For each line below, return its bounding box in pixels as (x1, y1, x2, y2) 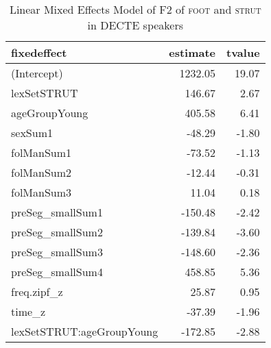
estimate (169, 45, 216, 60)
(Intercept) (11, 65, 63, 81)
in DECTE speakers (87, 17, 184, 33)
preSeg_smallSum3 (11, 244, 103, 260)
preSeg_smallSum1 (11, 204, 103, 220)
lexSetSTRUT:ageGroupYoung (11, 323, 158, 339)
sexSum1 (11, 125, 53, 140)
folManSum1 (11, 145, 72, 160)
